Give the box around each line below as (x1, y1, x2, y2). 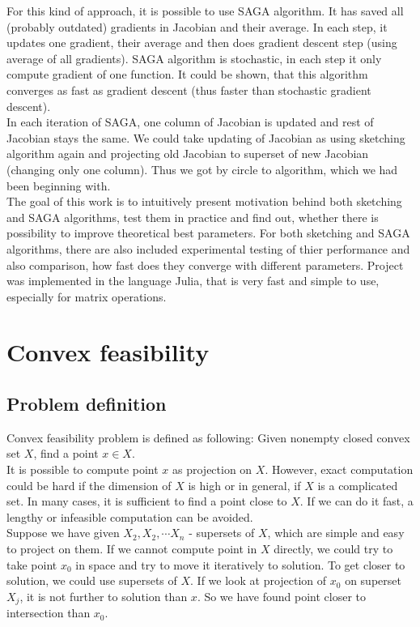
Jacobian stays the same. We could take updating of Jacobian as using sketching (6, 129, 405, 146)
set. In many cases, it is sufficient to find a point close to (6, 493, 287, 510)
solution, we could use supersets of (6, 572, 177, 589)
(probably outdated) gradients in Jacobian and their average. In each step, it (6, 18, 388, 35)
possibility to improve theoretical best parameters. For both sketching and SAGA (6, 224, 410, 241)
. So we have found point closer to (197, 587, 367, 604)
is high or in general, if (188, 476, 301, 493)
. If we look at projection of (190, 572, 327, 589)
